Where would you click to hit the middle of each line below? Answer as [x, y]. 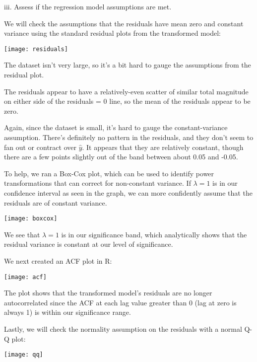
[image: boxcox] [31, 219]
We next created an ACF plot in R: [58, 261]
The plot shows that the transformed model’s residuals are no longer [108, 293]
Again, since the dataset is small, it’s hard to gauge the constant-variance [116, 127]
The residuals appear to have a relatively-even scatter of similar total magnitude [126, 91]
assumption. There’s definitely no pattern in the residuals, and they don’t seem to [129, 137]
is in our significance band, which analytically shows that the [154, 234]
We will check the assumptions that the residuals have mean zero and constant [124, 23]
